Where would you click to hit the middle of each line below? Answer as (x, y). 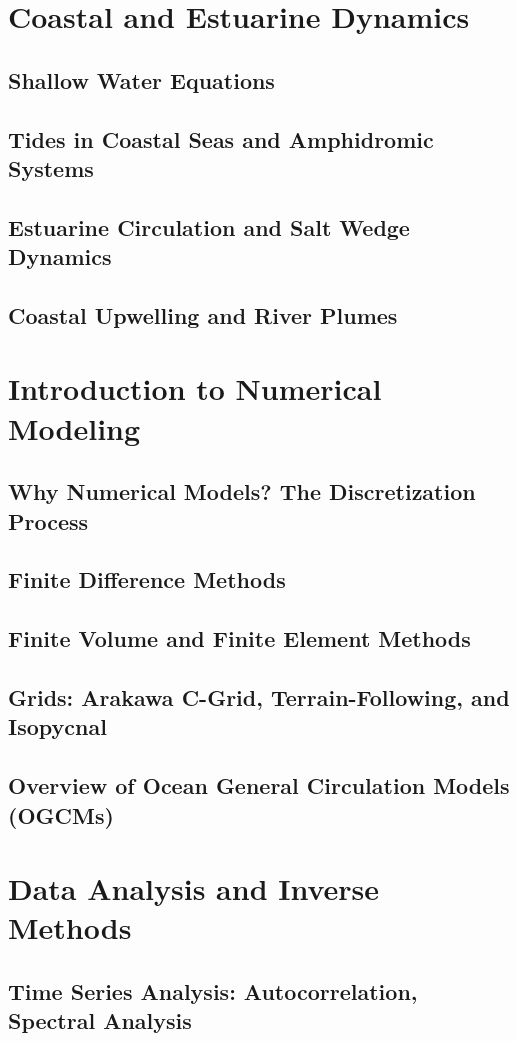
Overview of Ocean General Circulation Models (259, 785)
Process (48, 520)
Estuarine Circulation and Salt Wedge (209, 226)
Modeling (74, 427)
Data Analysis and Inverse (194, 888)
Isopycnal (57, 726)
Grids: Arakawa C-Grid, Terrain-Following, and (259, 696)
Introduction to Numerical (195, 388)
